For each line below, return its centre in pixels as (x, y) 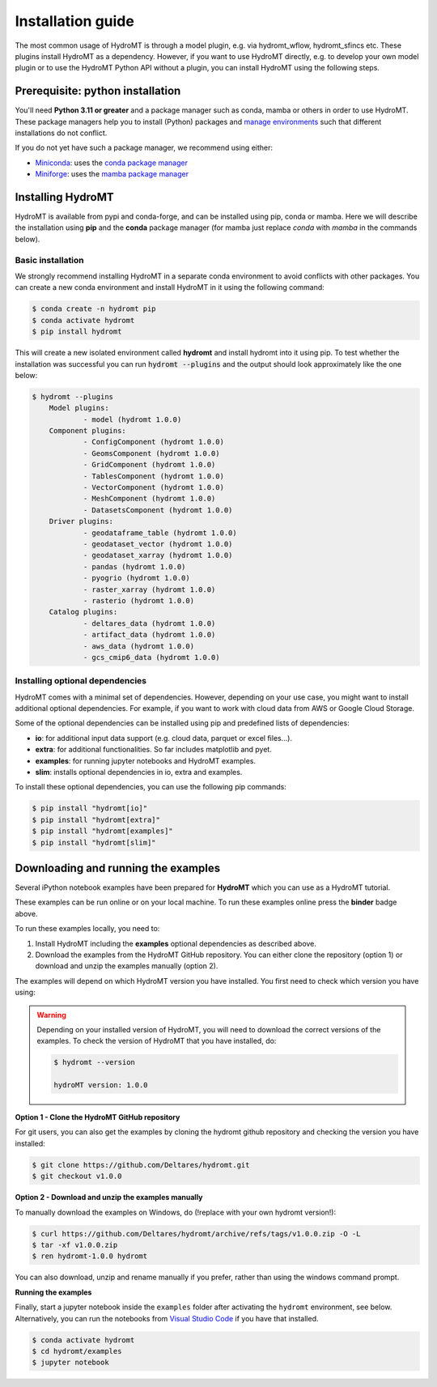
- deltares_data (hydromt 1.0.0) (149, 623)
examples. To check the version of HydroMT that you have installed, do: (157, 1041)
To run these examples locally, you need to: (87, 929)
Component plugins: (88, 431)
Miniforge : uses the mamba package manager (112, 174)
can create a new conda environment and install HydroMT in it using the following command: (170, 287)
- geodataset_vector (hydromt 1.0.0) (158, 544)
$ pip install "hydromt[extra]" (96, 819)
